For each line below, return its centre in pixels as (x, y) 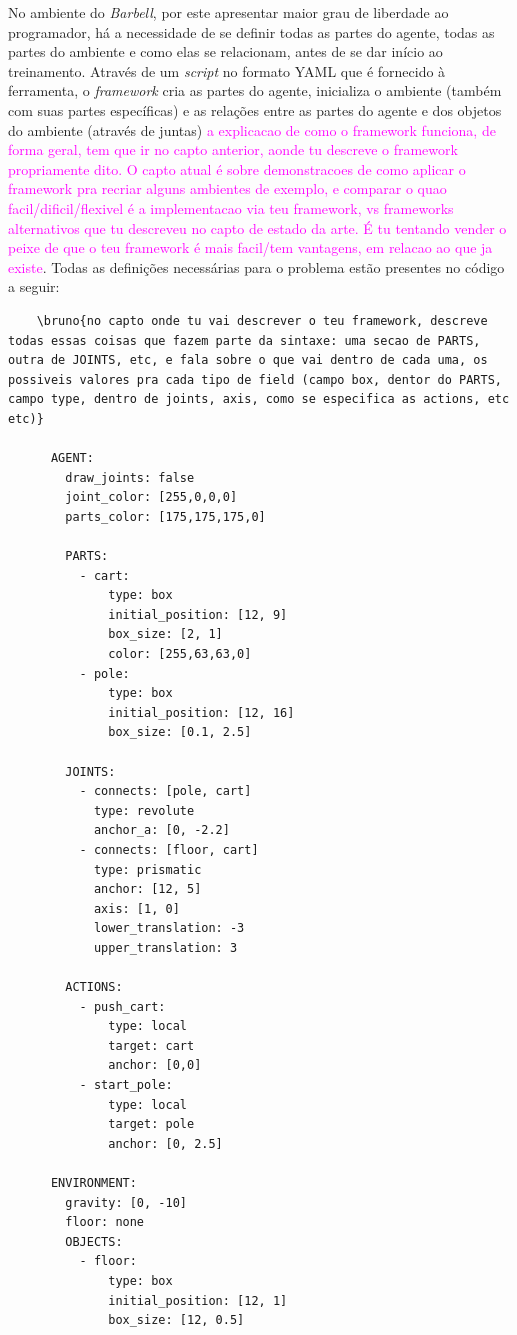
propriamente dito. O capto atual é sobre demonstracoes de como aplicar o (237, 168)
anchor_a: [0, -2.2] (161, 830)
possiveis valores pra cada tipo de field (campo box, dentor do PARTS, (255, 379)
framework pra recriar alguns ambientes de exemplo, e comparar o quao (227, 188)
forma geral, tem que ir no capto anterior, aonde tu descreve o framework (233, 149)
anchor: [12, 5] (147, 889)
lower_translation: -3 (169, 928)
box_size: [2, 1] (165, 634)
